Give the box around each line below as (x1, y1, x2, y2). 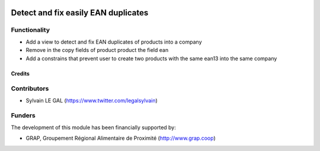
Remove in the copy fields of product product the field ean (25, 47, 169, 54)
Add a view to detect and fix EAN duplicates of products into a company (25, 38, 202, 45)
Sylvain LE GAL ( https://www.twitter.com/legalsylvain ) (25, 97, 158, 104)
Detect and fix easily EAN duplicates (11, 8, 149, 18)
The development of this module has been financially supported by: (11, 124, 176, 131)
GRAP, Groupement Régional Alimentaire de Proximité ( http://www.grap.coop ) (25, 134, 216, 142)
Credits (11, 70, 30, 77)
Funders (11, 111, 36, 120)
